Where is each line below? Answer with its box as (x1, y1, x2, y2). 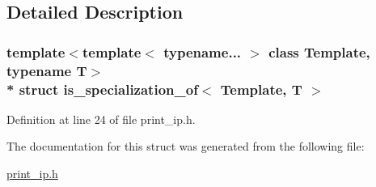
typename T (6, 60, 87, 80)
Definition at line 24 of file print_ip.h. (6, 110, 196, 127)
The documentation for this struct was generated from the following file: (6, 138, 365, 155)
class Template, (268, 41, 370, 62)
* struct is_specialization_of (6, 79, 198, 99)
